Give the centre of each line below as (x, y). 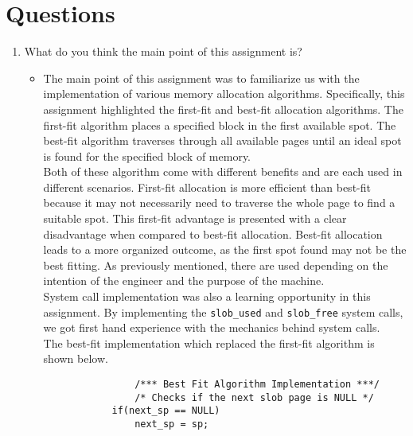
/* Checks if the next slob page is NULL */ (254, 397)
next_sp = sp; (172, 424)
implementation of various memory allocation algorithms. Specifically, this (224, 93)
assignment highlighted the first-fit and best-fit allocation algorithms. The (223, 109)
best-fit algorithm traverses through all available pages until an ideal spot (222, 140)
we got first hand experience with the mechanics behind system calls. (212, 327)
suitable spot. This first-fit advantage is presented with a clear (195, 218)
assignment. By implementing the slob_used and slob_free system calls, (223, 311)
